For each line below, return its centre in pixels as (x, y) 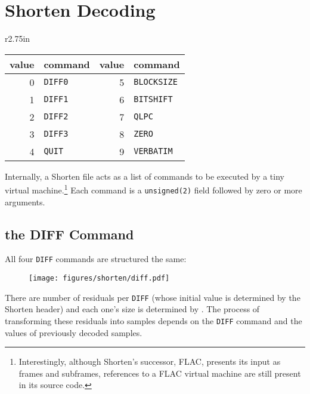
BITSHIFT (153, 99)
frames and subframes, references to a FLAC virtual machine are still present (160, 373)
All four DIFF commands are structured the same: (96, 259)
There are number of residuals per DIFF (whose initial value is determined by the (153, 297)
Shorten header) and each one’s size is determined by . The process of (132, 309)
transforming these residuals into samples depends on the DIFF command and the (154, 320)
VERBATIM (153, 151)
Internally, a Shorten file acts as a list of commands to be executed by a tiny (145, 176)
